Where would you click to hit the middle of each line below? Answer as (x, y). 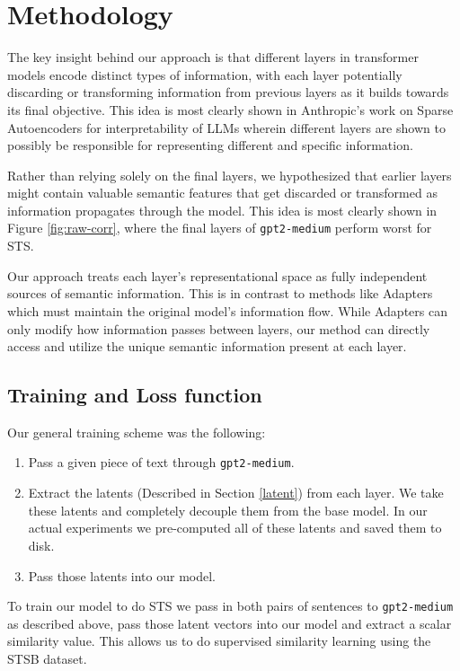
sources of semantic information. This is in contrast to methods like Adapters (220, 293)
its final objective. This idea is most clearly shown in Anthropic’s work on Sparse (230, 109)
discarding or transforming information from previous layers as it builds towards (228, 92)
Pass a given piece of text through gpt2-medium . (161, 462)
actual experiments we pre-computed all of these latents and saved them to (235, 528)
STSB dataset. (47, 658)
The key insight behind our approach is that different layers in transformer (213, 57)
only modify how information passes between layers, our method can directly (219, 328)
